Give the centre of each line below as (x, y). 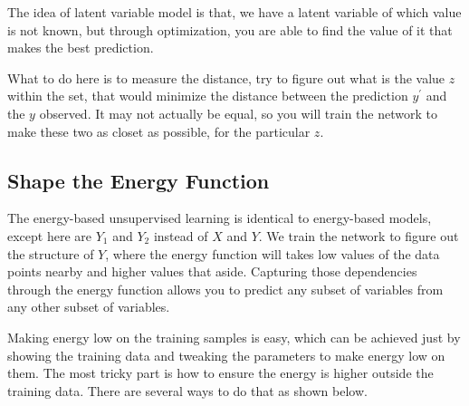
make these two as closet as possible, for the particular (159, 131)
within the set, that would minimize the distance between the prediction (208, 96)
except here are (50, 235)
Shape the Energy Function (139, 180)
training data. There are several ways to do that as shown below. (187, 390)
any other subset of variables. (89, 307)
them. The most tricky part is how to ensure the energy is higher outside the (220, 373)
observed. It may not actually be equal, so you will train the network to (238, 113)
